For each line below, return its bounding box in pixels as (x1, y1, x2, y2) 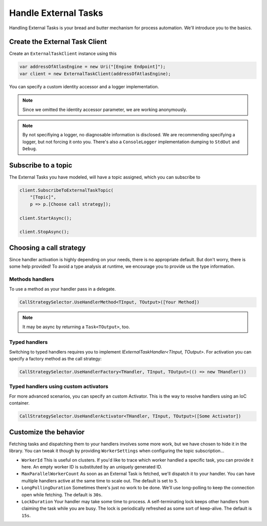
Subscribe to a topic (9, 161, 73, 170)
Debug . (22, 146, 37, 152)
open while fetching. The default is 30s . (21, 491, 103, 498)
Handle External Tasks (9, 7, 103, 18)
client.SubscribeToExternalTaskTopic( (19, 187, 114, 193)
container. (9, 400, 30, 406)
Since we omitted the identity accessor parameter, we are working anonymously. (22, 107, 187, 113)
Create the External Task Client (9, 38, 107, 46)
